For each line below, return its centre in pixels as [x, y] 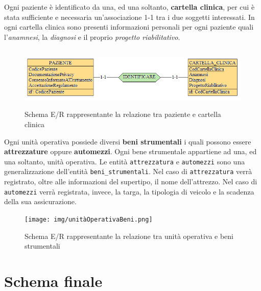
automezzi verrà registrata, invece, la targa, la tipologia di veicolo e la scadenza [129, 191]
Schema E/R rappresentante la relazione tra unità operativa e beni [129, 236]
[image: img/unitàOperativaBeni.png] [89, 219]
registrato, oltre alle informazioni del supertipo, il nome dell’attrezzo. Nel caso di [131, 181]
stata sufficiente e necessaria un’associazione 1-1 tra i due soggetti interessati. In [129, 17]
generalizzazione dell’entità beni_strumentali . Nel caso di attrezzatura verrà [128, 171]
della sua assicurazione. [40, 201]
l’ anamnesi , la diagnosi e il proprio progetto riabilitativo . [92, 37]
